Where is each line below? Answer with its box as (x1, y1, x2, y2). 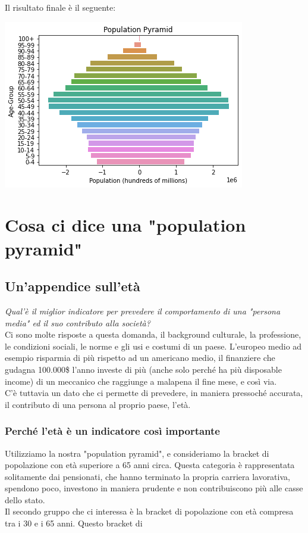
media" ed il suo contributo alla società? (5, 316, 150, 329)
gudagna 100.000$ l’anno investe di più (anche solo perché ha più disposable (5, 363, 282, 375)
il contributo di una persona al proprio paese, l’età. (5, 398, 191, 410)
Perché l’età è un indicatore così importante (5, 423, 220, 438)
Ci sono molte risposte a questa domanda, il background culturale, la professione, (5, 328, 301, 341)
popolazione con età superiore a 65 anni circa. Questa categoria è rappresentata (5, 459, 295, 471)
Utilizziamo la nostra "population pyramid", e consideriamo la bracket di (5, 447, 269, 459)
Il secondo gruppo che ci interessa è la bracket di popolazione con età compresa (5, 505, 294, 518)
